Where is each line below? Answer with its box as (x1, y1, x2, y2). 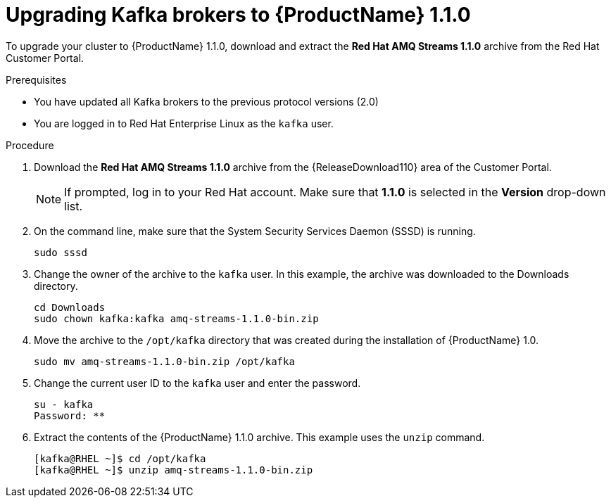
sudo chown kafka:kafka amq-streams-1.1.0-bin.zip (34, 312, 319, 324)
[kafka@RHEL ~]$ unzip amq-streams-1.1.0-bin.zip (34, 464, 313, 476)
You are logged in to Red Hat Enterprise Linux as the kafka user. (34, 117, 334, 129)
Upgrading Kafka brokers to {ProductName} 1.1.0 (6, 3, 471, 27)
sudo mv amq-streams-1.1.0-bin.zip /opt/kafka (34, 355, 295, 367)
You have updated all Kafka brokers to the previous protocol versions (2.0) (34, 95, 379, 108)
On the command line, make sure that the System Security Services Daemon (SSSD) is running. (34, 224, 476, 237)
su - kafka (34, 398, 94, 410)
